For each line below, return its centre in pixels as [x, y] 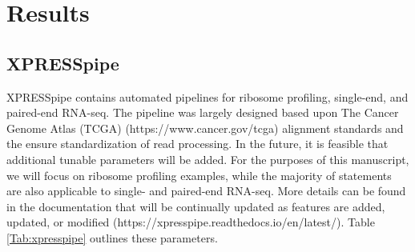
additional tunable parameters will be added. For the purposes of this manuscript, [208, 159]
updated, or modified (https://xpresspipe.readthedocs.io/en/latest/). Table [191, 222]
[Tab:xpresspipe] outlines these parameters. [112, 237]
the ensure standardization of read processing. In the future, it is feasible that [197, 144]
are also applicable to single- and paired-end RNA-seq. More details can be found [206, 191]
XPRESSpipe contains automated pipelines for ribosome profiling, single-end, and [207, 96]
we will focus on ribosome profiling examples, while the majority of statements [199, 175]
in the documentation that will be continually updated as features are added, [196, 206]
